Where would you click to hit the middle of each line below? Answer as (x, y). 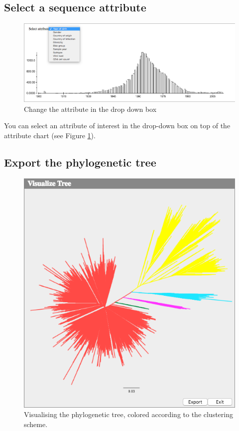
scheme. (36, 424)
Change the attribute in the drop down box (90, 109)
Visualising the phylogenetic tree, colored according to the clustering (128, 414)
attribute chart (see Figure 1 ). (50, 135)
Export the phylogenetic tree (80, 162)
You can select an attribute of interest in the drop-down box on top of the (117, 126)
